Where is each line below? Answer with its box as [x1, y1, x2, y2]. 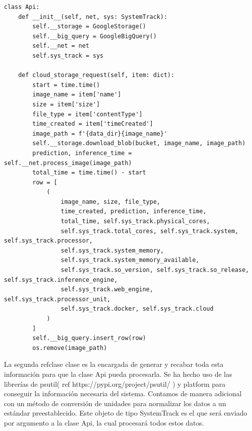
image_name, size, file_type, [61, 198, 160, 205]
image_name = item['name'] [32, 91, 122, 98]
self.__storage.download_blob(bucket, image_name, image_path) [32, 140, 246, 147]
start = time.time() [32, 81, 100, 88]
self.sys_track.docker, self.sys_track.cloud [61, 305, 214, 313]
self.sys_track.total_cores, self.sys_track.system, [61, 227, 239, 235]
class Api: [4, 3, 40, 10]
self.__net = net [32, 42, 89, 50]
